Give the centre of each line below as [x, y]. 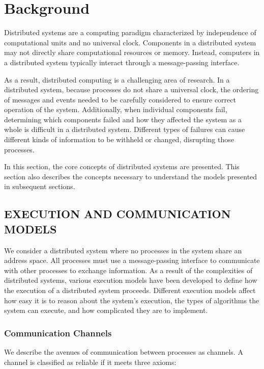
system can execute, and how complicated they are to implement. [106, 310]
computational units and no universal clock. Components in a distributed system [130, 42]
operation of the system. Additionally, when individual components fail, [116, 109]
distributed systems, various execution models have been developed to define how [131, 280]
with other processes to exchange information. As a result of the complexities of [128, 270]
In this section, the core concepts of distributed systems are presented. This [122, 166]
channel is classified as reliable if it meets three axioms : [90, 362]
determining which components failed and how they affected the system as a [123, 119]
